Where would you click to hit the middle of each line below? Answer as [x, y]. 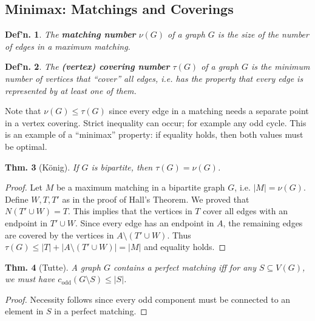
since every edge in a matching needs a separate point [209, 111]
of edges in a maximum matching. [68, 46]
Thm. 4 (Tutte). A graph [53, 267]
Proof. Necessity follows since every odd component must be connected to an [148, 299]
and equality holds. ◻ [185, 247]
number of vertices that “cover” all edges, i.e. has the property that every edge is [154, 78]
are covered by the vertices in [59, 235]
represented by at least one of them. [71, 90]
